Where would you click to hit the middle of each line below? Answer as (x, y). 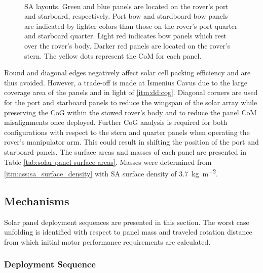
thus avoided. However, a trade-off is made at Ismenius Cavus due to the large (126, 82)
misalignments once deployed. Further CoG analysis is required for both (116, 122)
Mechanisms (37, 200)
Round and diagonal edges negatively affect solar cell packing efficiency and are (127, 73)
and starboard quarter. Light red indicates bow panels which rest (125, 36)
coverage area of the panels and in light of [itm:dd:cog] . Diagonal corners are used (131, 92)
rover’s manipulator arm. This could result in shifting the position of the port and (131, 142)
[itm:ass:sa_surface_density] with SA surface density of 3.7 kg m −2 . (111, 173)
